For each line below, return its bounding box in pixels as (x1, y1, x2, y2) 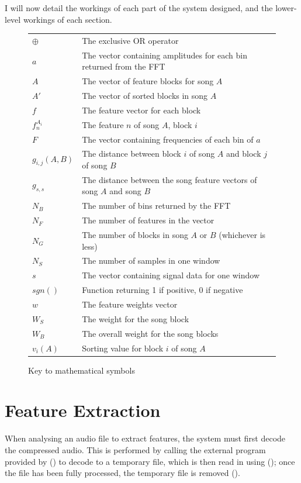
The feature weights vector (82, 298, 178, 310)
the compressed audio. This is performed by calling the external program (5, 443, 266, 456)
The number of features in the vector (82, 214, 214, 226)
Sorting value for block (82, 341, 164, 354)
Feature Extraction (5, 398, 161, 422)
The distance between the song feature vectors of (82, 173, 257, 185)
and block (226, 147, 261, 160)
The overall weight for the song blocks (82, 327, 219, 339)
